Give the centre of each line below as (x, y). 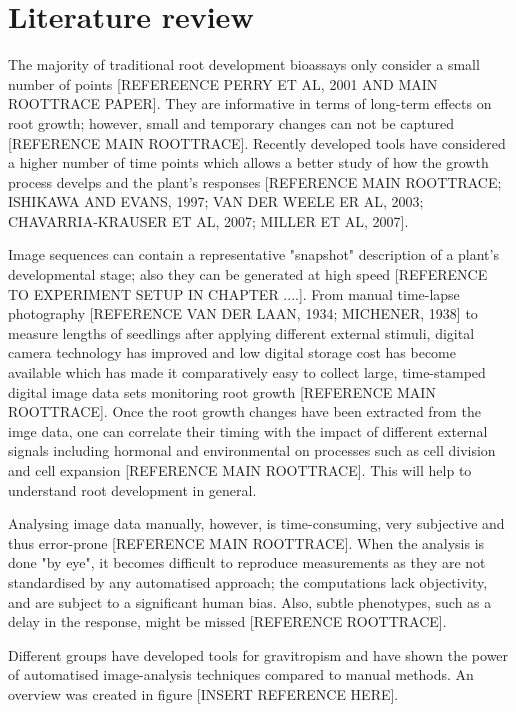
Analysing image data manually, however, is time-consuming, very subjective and (256, 523)
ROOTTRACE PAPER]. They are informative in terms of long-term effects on (250, 103)
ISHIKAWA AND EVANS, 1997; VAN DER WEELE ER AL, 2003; (216, 201)
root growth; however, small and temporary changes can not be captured (231, 122)
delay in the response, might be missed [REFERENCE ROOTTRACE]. (227, 621)
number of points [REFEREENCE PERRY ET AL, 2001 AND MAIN (223, 83)
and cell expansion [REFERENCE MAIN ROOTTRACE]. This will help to (240, 470)
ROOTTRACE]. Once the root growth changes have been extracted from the (244, 411)
